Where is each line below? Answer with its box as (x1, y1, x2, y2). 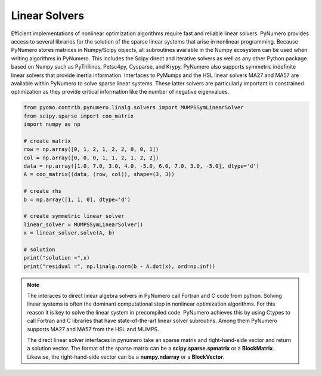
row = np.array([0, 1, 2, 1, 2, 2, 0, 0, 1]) (23, 146, 159, 153)
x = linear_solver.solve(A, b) (23, 230, 116, 236)
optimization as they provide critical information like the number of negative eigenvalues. (11, 88, 230, 95)
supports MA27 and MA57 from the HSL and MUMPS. (27, 325, 159, 332)
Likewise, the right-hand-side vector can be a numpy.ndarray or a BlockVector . (27, 353, 225, 360)
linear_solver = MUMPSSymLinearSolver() (23, 221, 143, 228)
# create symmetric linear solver (23, 212, 125, 220)
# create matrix (23, 137, 72, 144)
